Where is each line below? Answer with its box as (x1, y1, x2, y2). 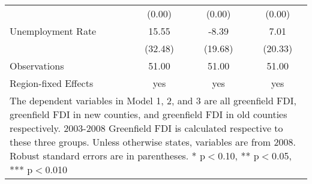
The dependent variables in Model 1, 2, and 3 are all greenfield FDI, (10, 93, 297, 107)
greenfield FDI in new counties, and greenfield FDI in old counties (10, 107, 287, 121)
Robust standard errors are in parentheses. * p (10, 149, 205, 162)
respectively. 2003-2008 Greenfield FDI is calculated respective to (10, 121, 283, 135)
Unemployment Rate (10, 24, 97, 38)
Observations (10, 59, 64, 73)
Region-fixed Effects (10, 76, 94, 90)
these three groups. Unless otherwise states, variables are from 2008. (10, 135, 296, 149)
